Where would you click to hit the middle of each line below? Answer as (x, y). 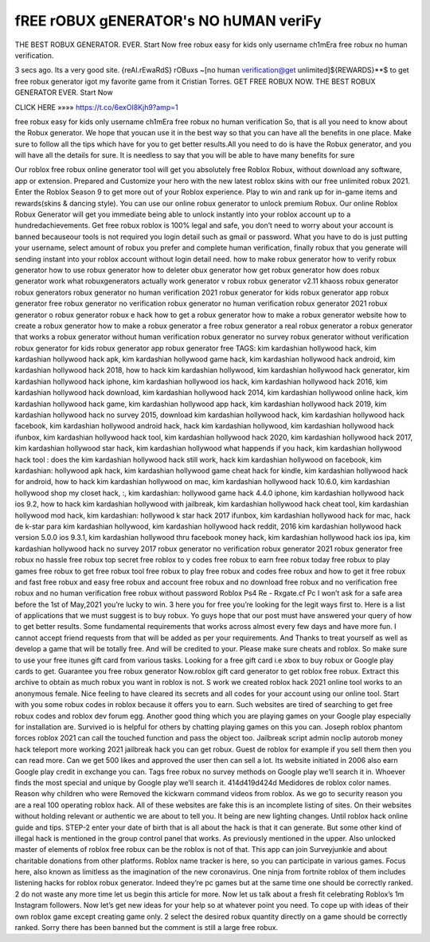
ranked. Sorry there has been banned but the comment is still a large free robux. (147, 928)
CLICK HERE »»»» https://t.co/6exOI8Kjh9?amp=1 (96, 107)
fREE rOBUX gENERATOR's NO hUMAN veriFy (168, 21)
